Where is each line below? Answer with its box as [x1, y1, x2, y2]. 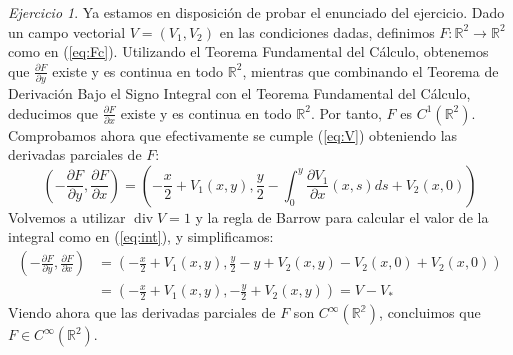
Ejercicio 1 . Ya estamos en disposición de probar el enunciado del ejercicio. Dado [8, 2, 505, 22]
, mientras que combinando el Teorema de [242, 60, 499, 81]
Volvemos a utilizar [8, 206, 126, 227]
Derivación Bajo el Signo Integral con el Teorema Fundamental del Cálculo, [8, 83, 471, 104]
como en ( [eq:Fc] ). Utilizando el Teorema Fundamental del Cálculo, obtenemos [8, 41, 489, 62]
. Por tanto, [310, 102, 382, 123]
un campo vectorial [8, 21, 126, 42]
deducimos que [8, 102, 98, 123]
